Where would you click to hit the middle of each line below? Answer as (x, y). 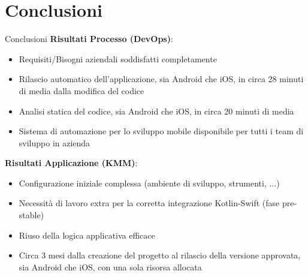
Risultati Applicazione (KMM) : (71, 163)
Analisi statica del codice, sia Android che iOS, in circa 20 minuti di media (156, 111)
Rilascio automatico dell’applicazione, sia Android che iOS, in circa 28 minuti (161, 79)
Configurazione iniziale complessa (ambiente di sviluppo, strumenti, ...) (149, 183)
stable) (31, 215)
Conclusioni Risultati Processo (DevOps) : (89, 39)
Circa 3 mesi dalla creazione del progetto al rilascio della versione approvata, (160, 255)
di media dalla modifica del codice (81, 90)
